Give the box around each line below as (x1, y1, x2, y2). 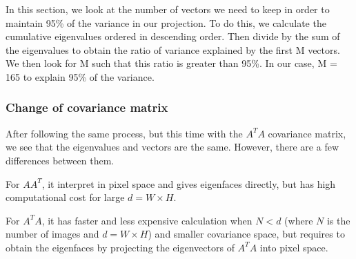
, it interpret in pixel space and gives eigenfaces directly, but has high (41, 176, 336, 191)
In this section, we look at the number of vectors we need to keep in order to (6, 2, 330, 16)
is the (326, 213, 350, 227)
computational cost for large (6, 190, 125, 204)
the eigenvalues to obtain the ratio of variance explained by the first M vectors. (6, 42, 340, 57)
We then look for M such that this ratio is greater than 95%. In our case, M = (6, 56, 337, 70)
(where (284, 213, 313, 227)
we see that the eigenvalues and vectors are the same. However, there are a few (6, 140, 339, 154)
